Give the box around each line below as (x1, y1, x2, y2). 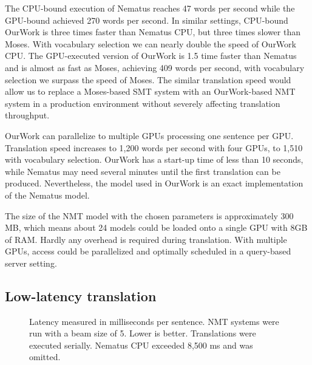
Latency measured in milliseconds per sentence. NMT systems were (29, 315, 279, 327)
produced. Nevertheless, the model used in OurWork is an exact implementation (5, 177, 304, 189)
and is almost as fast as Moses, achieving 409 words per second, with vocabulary (5, 61, 305, 73)
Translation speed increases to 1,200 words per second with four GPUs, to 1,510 (5, 141, 303, 154)
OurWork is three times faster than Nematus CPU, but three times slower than (5, 26, 300, 38)
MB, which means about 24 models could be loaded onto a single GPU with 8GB (5, 221, 308, 234)
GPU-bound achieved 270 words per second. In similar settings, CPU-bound (5, 13, 288, 26)
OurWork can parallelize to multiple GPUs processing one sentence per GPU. (5, 129, 294, 142)
